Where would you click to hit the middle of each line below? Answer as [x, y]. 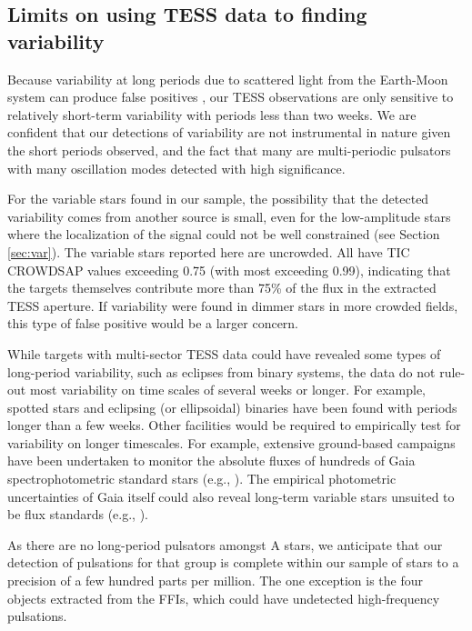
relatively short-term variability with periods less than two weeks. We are [212, 114]
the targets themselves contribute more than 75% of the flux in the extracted [222, 288]
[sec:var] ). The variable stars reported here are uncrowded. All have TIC [209, 251]
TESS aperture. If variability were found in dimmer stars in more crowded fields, [233, 305]
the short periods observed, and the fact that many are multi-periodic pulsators [229, 150]
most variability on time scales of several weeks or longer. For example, [227, 390]
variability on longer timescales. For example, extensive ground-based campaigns [231, 442]
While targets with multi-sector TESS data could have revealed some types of [224, 353]
